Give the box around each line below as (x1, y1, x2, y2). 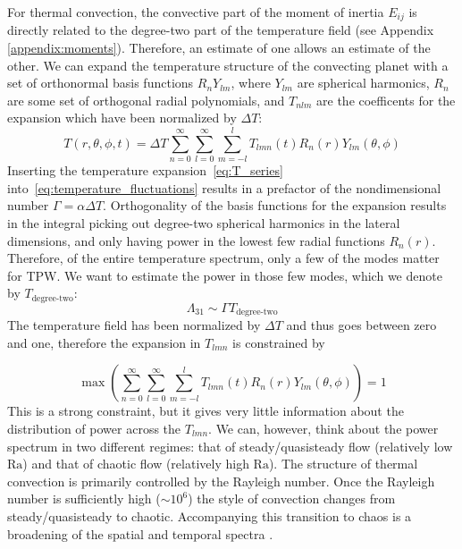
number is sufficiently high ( (7, 489, 161, 508)
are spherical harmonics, (297, 73, 430, 92)
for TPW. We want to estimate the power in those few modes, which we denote (7, 266, 442, 284)
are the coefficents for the (316, 90, 456, 109)
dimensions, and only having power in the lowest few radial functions (7, 231, 385, 249)
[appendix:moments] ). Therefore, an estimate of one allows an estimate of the (7, 38, 431, 57)
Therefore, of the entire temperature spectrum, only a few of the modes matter (7, 249, 440, 267)
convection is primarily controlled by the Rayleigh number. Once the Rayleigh (7, 471, 435, 490)
